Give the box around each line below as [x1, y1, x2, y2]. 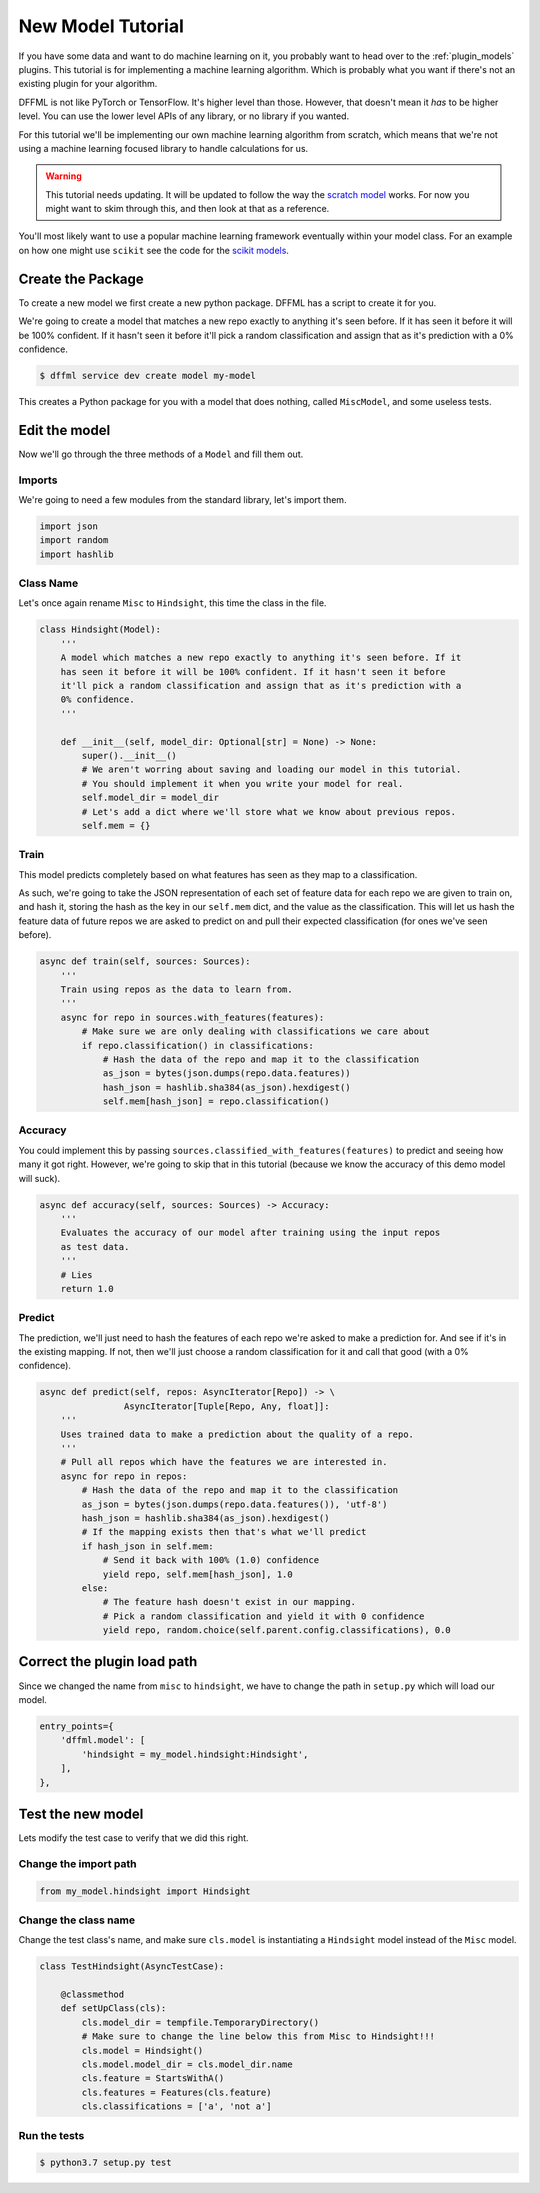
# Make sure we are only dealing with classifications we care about [81, 1026, 430, 1037]
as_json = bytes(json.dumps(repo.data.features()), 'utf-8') [81, 1498, 388, 1510]
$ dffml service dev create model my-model [39, 370, 257, 381]
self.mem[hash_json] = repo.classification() [102, 1096, 330, 1107]
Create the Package [18, 270, 144, 287]
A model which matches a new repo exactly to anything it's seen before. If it [60, 652, 462, 664]
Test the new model [18, 1805, 144, 1822]
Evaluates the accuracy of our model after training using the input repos [60, 1227, 441, 1239]
